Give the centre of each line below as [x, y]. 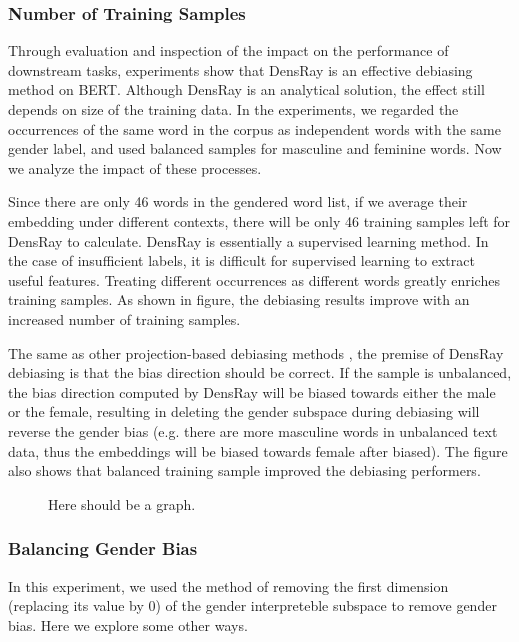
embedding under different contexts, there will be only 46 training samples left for [259, 220]
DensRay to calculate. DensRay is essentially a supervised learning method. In [248, 240]
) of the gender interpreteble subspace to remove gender [326, 605]
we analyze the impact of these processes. [135, 167]
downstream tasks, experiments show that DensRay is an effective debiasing [240, 69]
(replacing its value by [76, 605]
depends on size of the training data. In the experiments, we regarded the [233, 109]
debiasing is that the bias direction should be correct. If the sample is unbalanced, [260, 372]
